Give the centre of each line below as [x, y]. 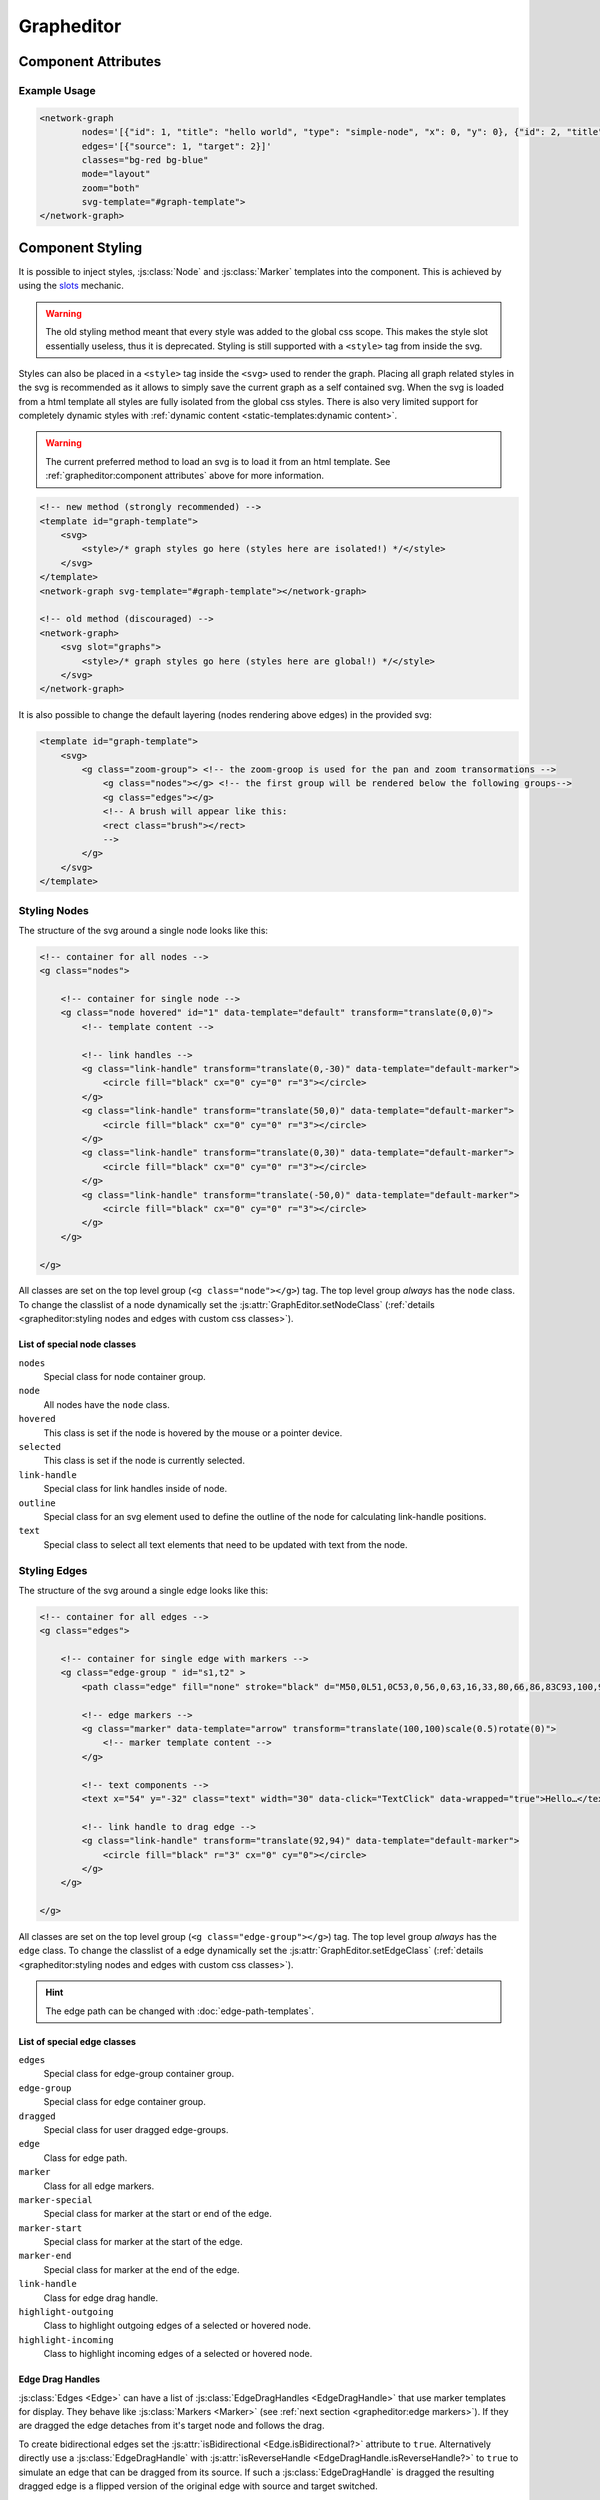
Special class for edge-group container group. [139, 2074]
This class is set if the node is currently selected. [144, 1461]
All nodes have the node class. [106, 1404]
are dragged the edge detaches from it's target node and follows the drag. [171, 2426]
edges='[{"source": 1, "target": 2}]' [176, 146]
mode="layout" [116, 174]
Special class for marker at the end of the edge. [141, 2269]
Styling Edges [53, 1570]
